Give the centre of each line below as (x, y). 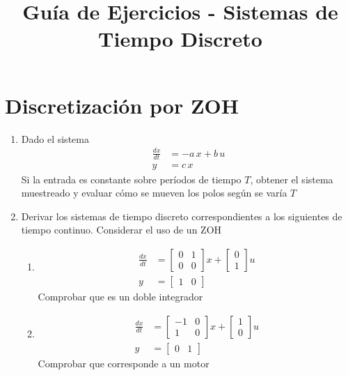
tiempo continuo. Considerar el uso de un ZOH (121, 230)
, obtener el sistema (292, 179)
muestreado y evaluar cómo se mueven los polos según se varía (154, 193)
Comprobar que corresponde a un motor (124, 363)
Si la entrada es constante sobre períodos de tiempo (131, 179)
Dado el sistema (55, 138)
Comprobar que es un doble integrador (120, 296)
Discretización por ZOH (122, 105)
